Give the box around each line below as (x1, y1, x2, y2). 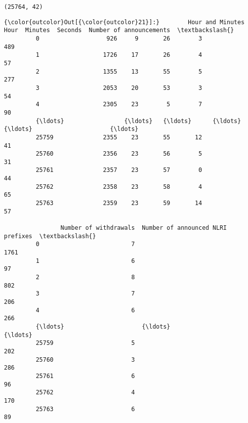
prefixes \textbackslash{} (4, 232, 96, 240)
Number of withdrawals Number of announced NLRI (60, 224, 227, 232)
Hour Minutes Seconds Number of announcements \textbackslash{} (4, 27, 234, 34)
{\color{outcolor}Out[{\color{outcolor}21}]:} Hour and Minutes (4, 18, 245, 26)
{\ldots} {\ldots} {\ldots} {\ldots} (36, 117, 241, 125)
